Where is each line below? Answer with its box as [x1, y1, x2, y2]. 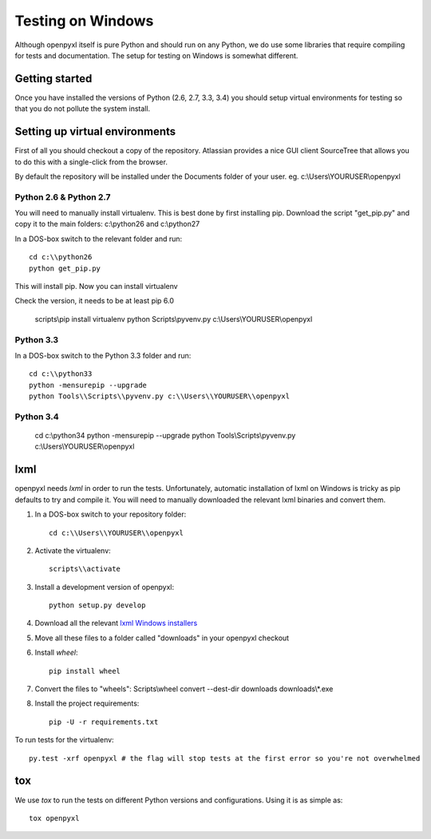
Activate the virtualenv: [34, 545, 111, 555]
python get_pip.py [29, 263, 101, 273]
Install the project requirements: [34, 699, 140, 708]
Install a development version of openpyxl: [34, 582, 175, 592]
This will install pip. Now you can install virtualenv [14, 282, 179, 291]
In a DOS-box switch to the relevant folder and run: [14, 234, 183, 243]
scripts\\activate [49, 564, 121, 574]
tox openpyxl [29, 813, 80, 822]
